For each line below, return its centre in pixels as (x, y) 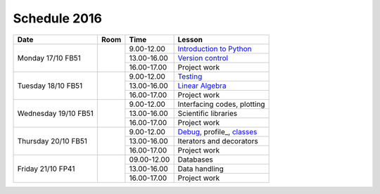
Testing (190, 76)
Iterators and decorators (218, 141)
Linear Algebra (202, 86)
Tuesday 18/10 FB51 (50, 86)
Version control (203, 58)
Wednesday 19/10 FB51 (56, 113)
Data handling (201, 169)
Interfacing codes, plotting (221, 104)
